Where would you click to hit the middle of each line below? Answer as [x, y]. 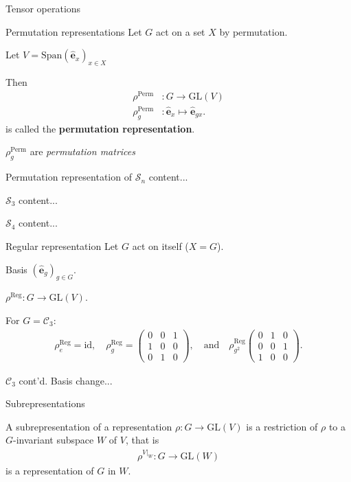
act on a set [180, 31]
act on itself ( [160, 245]
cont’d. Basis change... [66, 380]
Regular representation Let [62, 245]
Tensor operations [43, 8]
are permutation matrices [82, 151]
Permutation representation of [69, 177]
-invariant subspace [54, 440]
